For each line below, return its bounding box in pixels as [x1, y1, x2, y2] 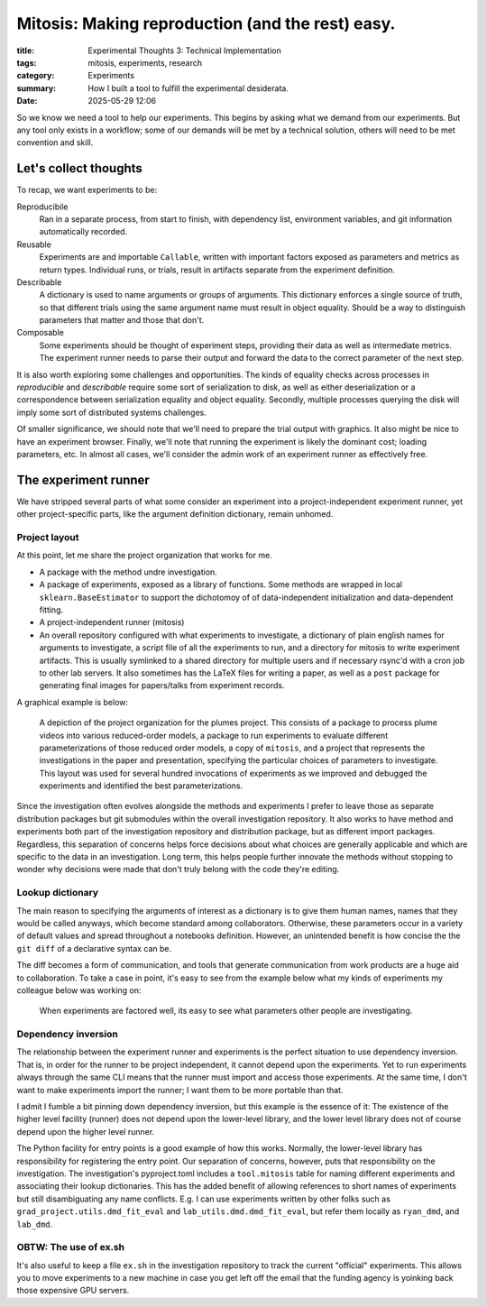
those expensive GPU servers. [16, 1285, 130, 1296]
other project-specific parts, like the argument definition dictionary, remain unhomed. [16, 509, 334, 520]
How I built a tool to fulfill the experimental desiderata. [87, 82, 289, 94]
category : [16, 70, 55, 81]
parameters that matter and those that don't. [39, 315, 205, 326]
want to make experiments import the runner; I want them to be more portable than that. [16, 1084, 344, 1095]
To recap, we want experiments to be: [16, 185, 158, 196]
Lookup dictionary [16, 887, 99, 899]
